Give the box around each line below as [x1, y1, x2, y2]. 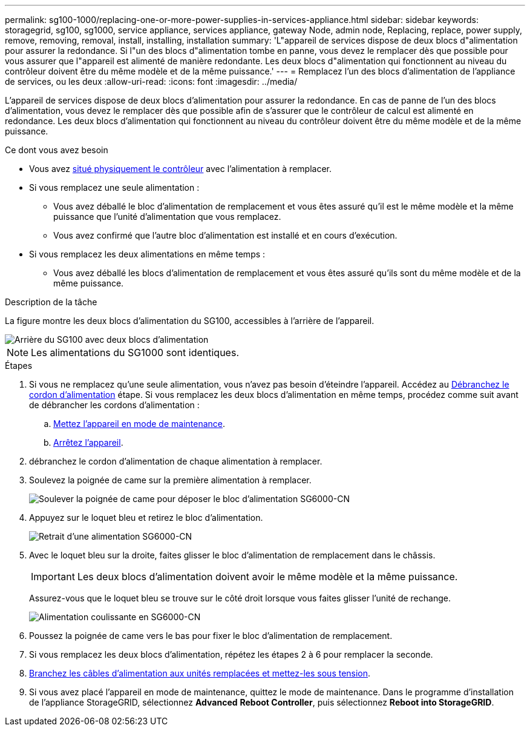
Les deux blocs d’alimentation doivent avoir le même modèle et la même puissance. [77, 571, 458, 583]
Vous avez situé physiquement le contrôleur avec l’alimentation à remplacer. [29, 164, 332, 174]
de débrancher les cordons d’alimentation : [29, 400, 200, 410]
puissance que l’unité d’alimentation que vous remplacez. [53, 211, 281, 222]
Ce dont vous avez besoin [5, 145, 108, 155]
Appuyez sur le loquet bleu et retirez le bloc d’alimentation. [29, 512, 263, 523]
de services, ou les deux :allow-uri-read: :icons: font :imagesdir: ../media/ [5, 76, 298, 87]
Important [31, 571, 75, 583]
